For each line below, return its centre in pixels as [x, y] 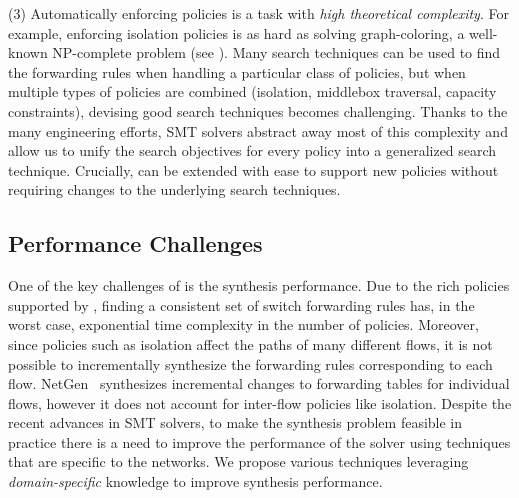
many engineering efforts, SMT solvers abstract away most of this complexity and [258, 130]
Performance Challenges [135, 243]
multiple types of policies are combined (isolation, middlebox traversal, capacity [252, 91]
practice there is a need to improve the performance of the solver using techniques [259, 441]
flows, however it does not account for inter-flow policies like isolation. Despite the [260, 402]
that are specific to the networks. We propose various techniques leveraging [238, 461]
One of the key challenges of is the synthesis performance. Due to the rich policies [259, 285]
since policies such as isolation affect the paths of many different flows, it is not [250, 343]
